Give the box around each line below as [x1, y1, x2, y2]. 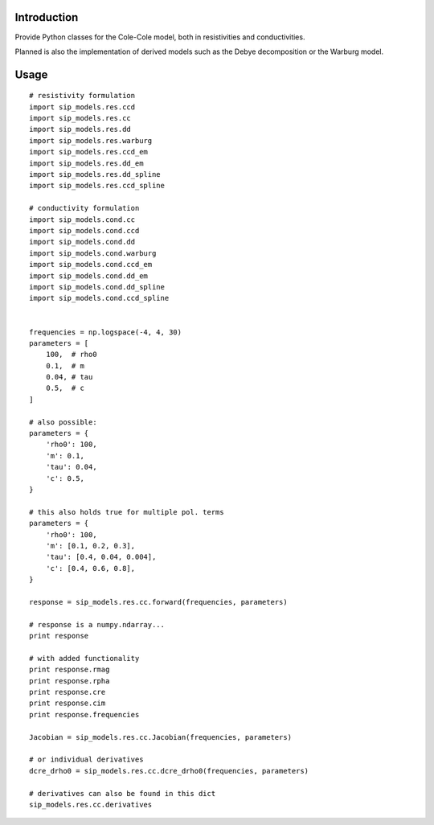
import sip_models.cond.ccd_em [29, 260, 153, 269]
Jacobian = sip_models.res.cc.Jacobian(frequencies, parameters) [29, 733, 293, 741]
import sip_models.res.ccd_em [29, 147, 149, 157]
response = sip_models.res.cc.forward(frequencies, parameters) [29, 597, 289, 606]
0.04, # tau [45, 372, 93, 382]
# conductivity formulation [29, 203, 140, 213]
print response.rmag [29, 665, 110, 675]
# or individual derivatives [29, 755, 144, 764]
